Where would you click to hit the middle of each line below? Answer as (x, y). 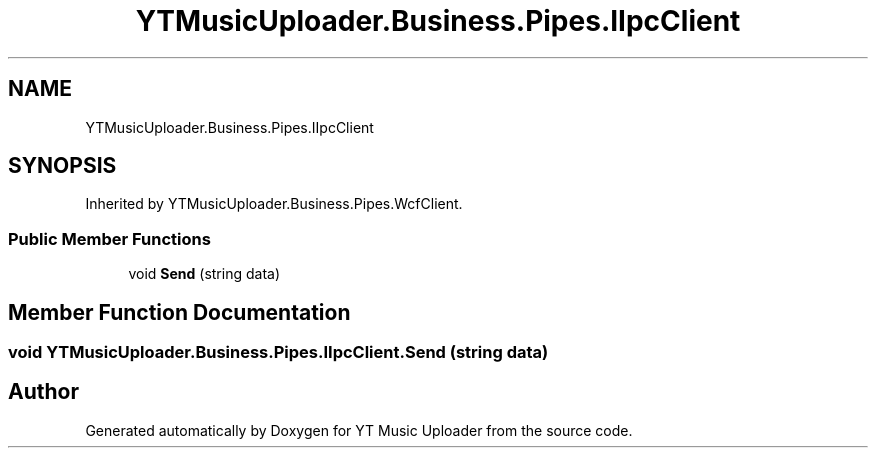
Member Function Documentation (179, 312)
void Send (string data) (204, 274)
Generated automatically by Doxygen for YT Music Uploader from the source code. (359, 430)
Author (43, 392)
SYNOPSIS (62, 166)
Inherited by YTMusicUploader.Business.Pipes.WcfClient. (274, 204)
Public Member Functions (109, 238)
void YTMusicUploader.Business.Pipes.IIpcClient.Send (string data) (278, 352)
